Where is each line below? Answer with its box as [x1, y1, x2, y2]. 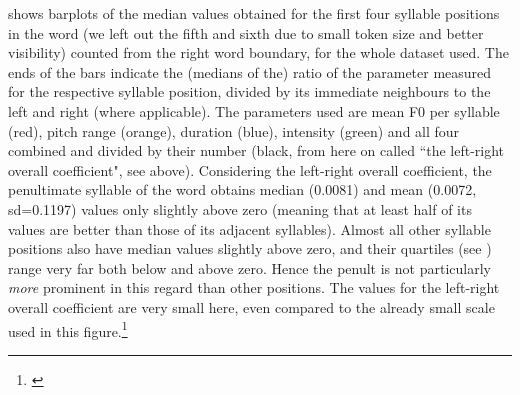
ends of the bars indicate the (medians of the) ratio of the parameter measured [8, 61, 492, 82]
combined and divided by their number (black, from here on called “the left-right [8, 140, 505, 161]
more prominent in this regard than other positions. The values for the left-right [8, 277, 500, 298]
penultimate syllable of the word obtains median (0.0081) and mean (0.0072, [8, 179, 477, 200]
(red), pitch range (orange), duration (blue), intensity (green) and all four [8, 120, 460, 141]
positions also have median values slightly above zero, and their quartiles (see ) [8, 238, 492, 259]
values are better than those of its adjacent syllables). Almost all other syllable [8, 218, 491, 239]
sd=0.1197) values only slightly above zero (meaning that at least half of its [8, 198, 472, 219]
